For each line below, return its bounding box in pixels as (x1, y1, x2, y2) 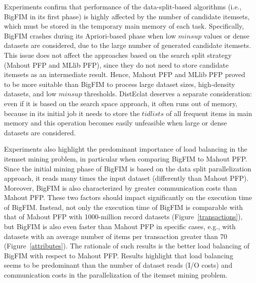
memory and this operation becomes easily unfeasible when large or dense (4, 118, 227, 128)
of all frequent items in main (166, 108, 253, 118)
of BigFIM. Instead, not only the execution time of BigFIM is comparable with (4, 202, 243, 212)
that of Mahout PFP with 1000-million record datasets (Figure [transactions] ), (4, 211, 243, 222)
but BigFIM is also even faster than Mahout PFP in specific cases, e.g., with (4, 221, 236, 232)
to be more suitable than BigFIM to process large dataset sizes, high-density (4, 79, 235, 89)
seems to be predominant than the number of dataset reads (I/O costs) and (4, 260, 232, 270)
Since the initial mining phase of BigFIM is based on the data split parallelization (4, 163, 252, 173)
